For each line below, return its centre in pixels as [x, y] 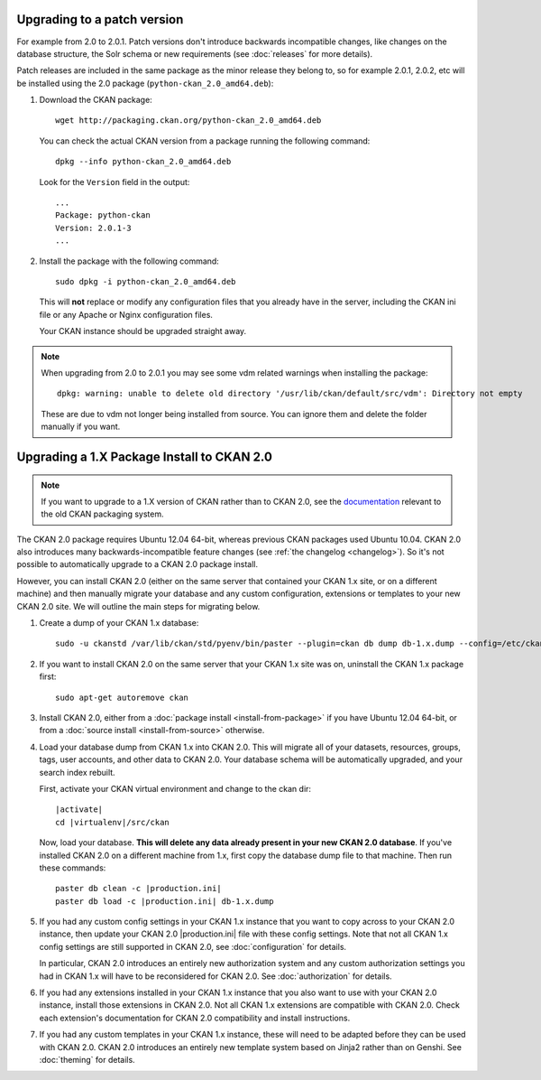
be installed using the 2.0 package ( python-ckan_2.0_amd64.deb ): [145, 83]
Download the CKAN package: [96, 100]
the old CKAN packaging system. [102, 514]
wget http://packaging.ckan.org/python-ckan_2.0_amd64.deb [188, 121]
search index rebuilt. [78, 772]
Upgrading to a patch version [100, 19]
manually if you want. [81, 427]
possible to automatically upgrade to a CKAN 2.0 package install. [138, 564]
